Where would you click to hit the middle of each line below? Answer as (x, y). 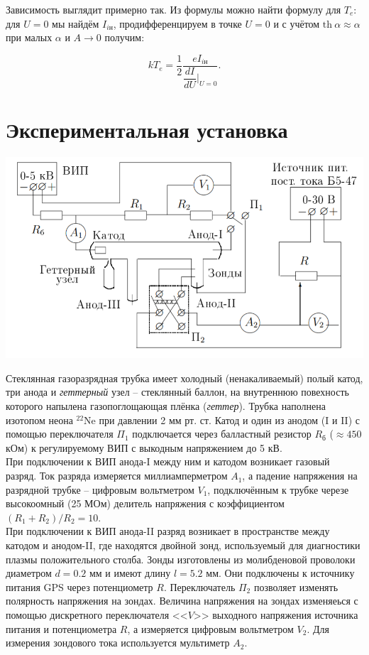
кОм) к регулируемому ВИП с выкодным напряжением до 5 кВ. (144, 447)
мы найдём (76, 23)
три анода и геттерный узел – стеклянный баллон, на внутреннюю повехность (177, 392)
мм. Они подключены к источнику (280, 573)
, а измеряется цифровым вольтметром (210, 628)
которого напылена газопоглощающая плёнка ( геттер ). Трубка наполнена (166, 406)
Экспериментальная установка (147, 129)
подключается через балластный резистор (222, 434)
